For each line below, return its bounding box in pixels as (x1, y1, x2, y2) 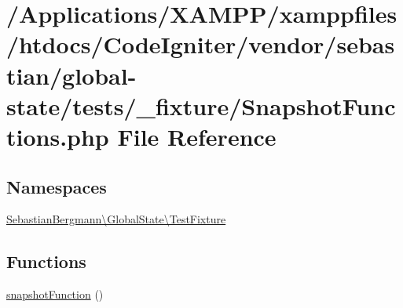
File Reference (117, 120, 277, 152)
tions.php (6, 120, 109, 152)
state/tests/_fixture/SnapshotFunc (6, 89, 396, 121)
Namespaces (6, 174, 107, 198)
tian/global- (6, 59, 137, 91)
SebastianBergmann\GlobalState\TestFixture (6, 211, 226, 227)
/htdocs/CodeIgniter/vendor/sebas (6, 28, 395, 60)
